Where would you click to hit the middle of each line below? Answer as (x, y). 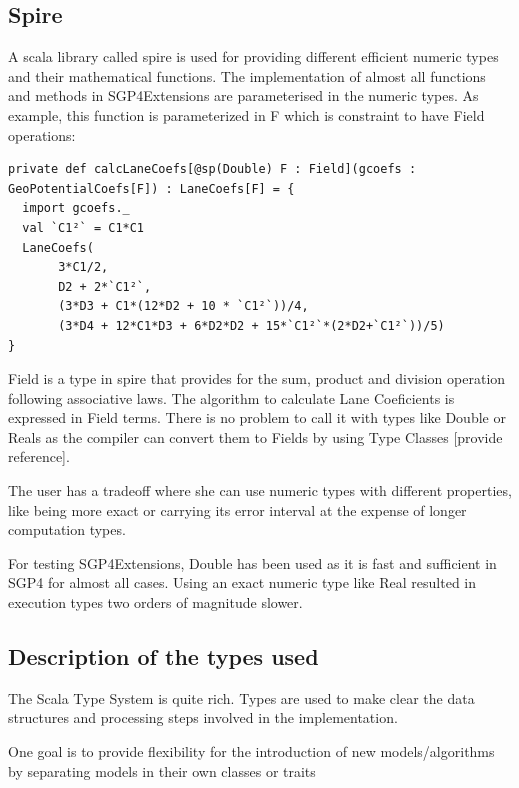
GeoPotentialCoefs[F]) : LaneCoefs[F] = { (151, 188)
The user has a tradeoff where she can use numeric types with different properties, (260, 490)
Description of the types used (163, 656)
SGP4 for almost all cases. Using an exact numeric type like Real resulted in (242, 582)
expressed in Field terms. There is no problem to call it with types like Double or (257, 417)
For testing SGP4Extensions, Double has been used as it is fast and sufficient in (252, 562)
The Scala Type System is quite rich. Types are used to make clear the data (241, 697)
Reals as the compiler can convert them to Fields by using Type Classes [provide (255, 436)
